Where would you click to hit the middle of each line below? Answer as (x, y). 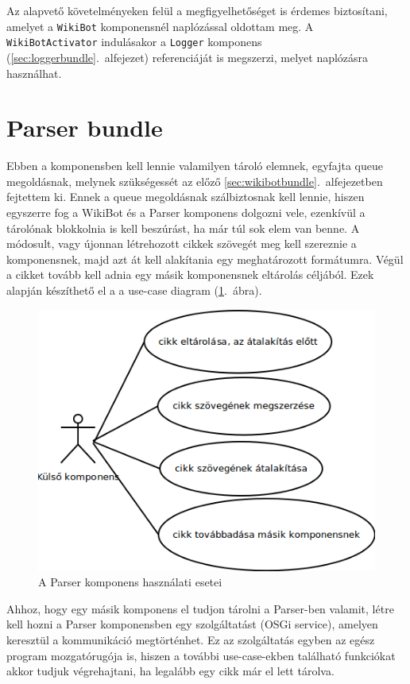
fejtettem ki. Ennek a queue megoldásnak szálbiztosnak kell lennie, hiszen (186, 197)
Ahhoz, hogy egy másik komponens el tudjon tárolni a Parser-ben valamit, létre (200, 608)
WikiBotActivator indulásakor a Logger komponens (134, 42)
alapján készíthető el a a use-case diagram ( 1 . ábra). (134, 290)
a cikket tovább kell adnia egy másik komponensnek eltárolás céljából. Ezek (190, 274)
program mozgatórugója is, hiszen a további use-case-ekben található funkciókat (201, 655)
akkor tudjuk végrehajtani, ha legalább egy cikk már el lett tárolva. (170, 671)
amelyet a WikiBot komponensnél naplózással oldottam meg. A (160, 26)
